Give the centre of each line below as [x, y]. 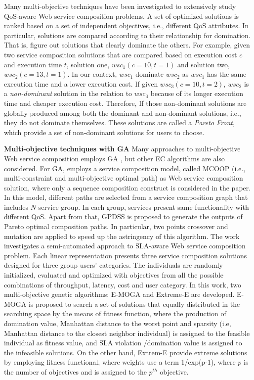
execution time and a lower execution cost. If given [81, 83]
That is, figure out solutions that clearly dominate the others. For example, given [127, 45]
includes [16, 207]
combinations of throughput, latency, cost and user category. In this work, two [123, 284]
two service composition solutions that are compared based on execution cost [121, 54]
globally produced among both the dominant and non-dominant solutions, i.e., [123, 113]
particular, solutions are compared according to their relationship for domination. [127, 35]
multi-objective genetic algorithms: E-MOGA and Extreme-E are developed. [119, 294]
